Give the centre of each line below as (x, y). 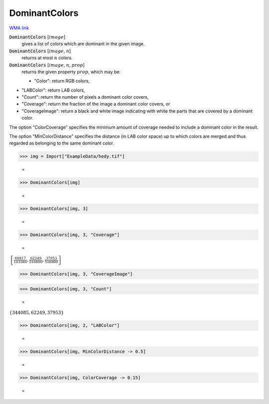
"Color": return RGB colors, (62, 81)
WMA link (19, 28)
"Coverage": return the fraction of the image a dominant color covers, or (96, 104)
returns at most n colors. (47, 58)
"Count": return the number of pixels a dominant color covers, (85, 97)
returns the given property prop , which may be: (71, 72)
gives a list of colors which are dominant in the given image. (83, 44)
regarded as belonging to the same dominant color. (62, 143)
